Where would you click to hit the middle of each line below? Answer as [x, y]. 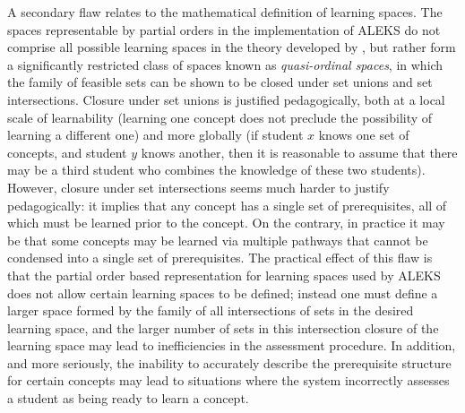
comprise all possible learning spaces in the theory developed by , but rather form [232, 47]
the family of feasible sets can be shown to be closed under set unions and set [220, 82]
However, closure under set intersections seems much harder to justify [198, 187]
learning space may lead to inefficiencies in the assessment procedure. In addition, [232, 345]
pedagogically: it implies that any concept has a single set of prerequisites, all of [227, 205]
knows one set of [364, 135]
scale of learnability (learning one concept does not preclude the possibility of [220, 117]
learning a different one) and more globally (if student [155, 135]
